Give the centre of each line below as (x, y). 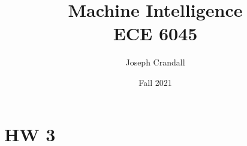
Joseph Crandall (155, 62)
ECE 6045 (155, 33)
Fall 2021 (155, 82)
